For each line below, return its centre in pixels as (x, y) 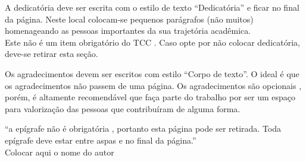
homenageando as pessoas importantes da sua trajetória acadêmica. (128, 31)
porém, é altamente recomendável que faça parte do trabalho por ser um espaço (150, 97)
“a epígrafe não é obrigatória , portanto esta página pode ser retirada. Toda (143, 128)
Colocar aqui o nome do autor (60, 152)
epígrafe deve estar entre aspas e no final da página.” (101, 140)
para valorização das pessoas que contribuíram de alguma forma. (123, 108)
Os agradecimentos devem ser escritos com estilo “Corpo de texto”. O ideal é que (152, 73)
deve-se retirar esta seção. (51, 54)
